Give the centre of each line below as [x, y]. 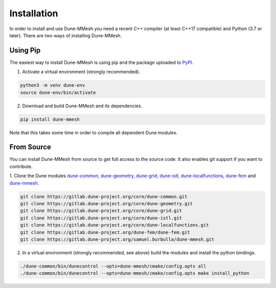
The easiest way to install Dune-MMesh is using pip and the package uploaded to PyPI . [101, 62]
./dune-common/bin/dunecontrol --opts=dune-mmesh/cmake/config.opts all [113, 266]
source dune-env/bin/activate [58, 92]
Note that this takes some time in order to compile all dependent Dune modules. [94, 132]
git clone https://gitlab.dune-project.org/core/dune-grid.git [101, 211]
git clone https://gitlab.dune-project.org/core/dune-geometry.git [107, 204]
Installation [34, 13]
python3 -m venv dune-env [53, 85]
